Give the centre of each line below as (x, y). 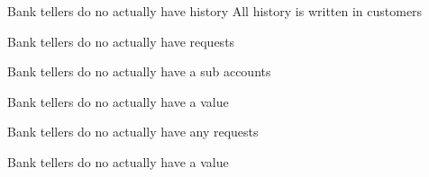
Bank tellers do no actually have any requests (133, 132)
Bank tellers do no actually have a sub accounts (139, 71)
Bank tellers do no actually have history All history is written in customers (215, 11)
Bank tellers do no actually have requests (121, 41)
